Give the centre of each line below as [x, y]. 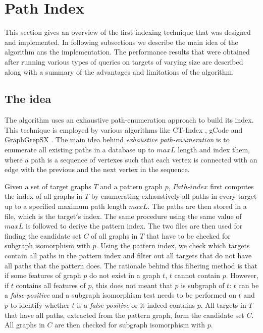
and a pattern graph [131, 186]
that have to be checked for [188, 235]
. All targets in [223, 304]
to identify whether [40, 304]
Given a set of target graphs [48, 186]
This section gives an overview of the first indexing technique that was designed [128, 32]
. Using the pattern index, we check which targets [173, 245]
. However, [242, 275]
